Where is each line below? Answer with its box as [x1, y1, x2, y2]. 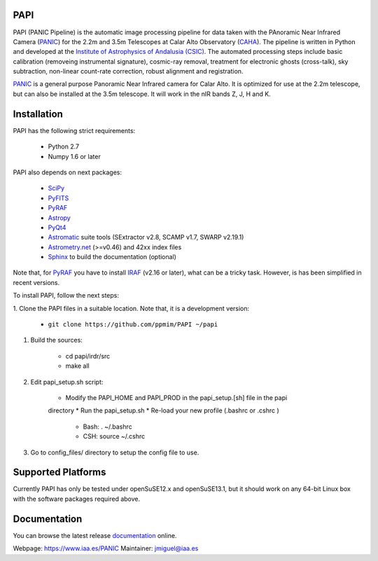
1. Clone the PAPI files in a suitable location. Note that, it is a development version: [13, 304, 250, 312]
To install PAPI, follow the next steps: [13, 291, 119, 300]
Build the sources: [30, 336, 83, 345]
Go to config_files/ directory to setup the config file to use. [30, 448, 199, 457]
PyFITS [48, 193, 69, 202]
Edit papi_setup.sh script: [30, 378, 104, 386]
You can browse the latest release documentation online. [13, 531, 177, 539]
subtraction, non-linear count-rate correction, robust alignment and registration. [13, 67, 244, 76]
